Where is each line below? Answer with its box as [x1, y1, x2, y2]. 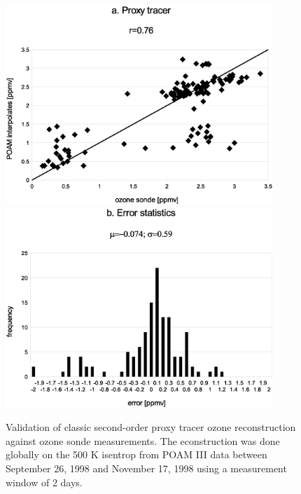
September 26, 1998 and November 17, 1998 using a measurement [6, 460, 287, 475]
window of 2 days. [6, 474, 83, 489]
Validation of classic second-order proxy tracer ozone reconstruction [6, 420, 296, 434]
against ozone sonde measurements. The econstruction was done [6, 433, 280, 448]
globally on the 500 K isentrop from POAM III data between [6, 447, 267, 462]
